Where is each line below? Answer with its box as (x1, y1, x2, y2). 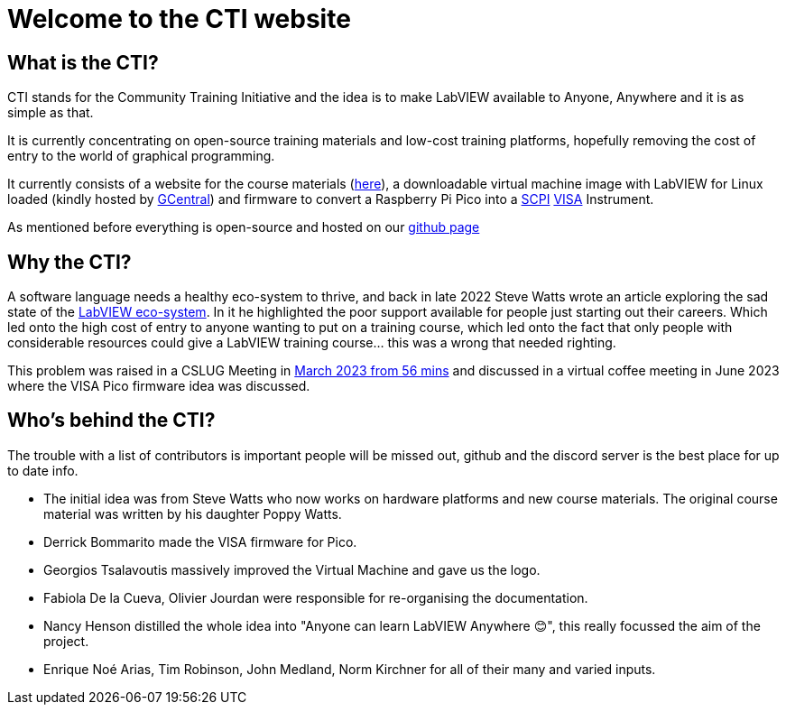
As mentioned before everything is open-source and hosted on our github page (7, 219, 480, 236)
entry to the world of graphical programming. (7, 148, 275, 164)
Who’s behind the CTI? (7, 409, 216, 432)
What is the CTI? (7, 51, 159, 74)
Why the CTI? (7, 250, 132, 273)
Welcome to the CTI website (7, 4, 351, 34)
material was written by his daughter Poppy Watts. (43, 505, 342, 522)
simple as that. (7, 105, 94, 121)
